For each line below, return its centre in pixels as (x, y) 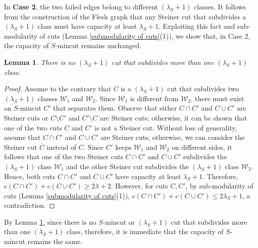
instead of (61, 147)
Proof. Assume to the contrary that (58, 89)
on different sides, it (202, 147)
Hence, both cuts (30, 176)
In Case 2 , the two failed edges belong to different (81, 6)
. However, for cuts (140, 186)
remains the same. (55, 241)
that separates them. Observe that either (115, 108)
